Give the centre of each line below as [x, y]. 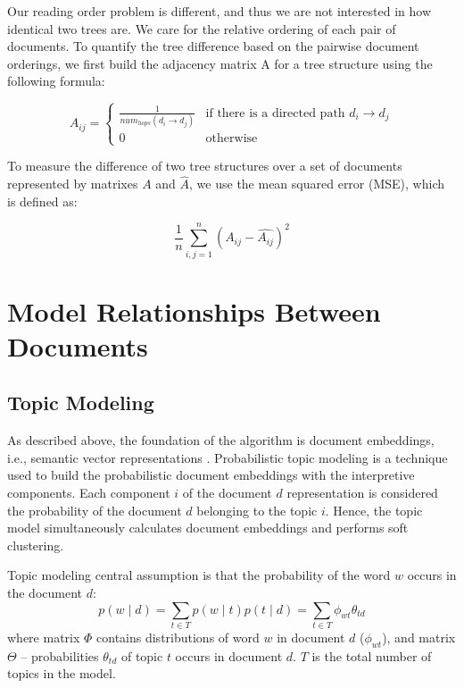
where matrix [44, 637]
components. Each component [89, 493]
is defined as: [42, 201]
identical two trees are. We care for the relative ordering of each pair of [202, 28]
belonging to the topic [257, 510]
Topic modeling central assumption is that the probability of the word [199, 575]
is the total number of [372, 655]
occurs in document [229, 655]
